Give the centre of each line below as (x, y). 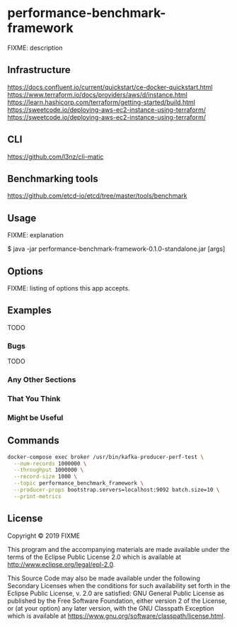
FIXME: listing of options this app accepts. (69, 288)
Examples (29, 311)
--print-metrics (37, 496)
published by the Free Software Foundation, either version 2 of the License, (117, 601)
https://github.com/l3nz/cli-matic (56, 157)
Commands (34, 441)
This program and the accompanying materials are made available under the (118, 549)
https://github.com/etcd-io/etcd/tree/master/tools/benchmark (97, 196)
